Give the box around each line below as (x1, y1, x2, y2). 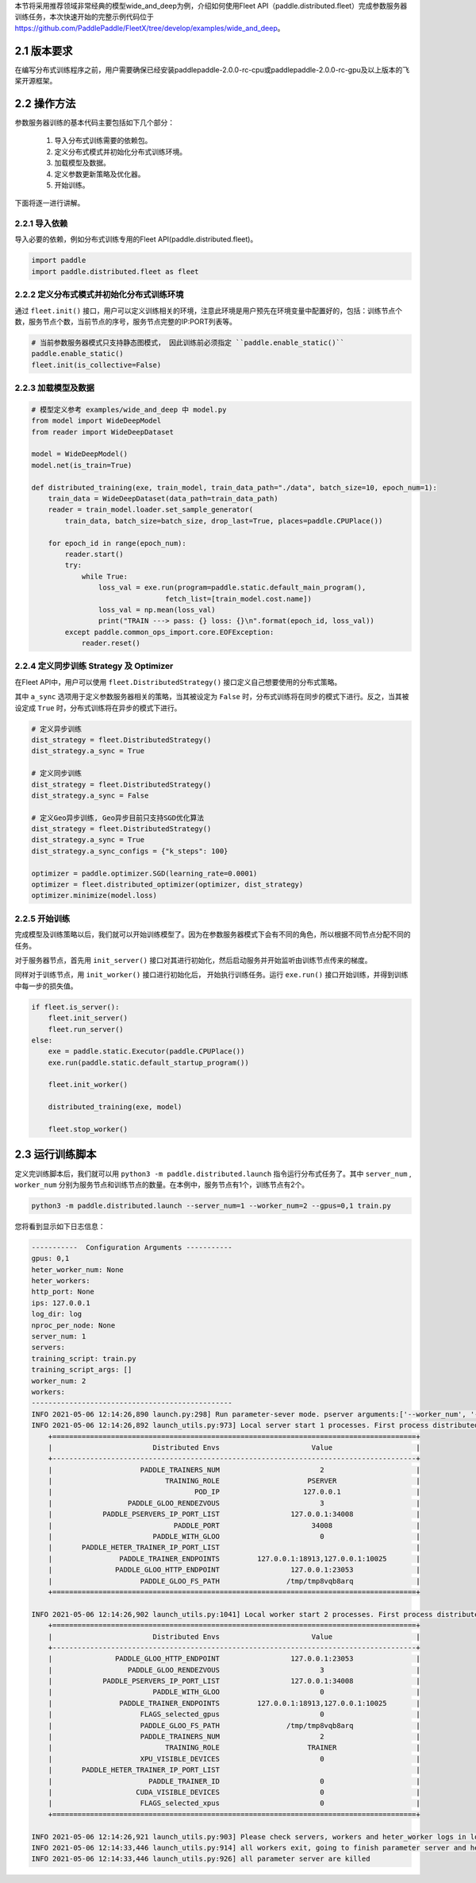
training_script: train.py (31, 1354, 136, 1363)
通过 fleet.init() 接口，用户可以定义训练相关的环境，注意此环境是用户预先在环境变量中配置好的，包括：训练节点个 (14, 306, 403, 315)
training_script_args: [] (31, 1365, 132, 1375)
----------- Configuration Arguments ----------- (31, 1243, 233, 1251)
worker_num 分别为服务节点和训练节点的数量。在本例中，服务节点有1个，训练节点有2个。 (14, 1180, 309, 1189)
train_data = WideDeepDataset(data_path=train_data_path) (48, 494, 278, 503)
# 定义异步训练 (31, 724, 83, 733)
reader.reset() (81, 639, 140, 648)
